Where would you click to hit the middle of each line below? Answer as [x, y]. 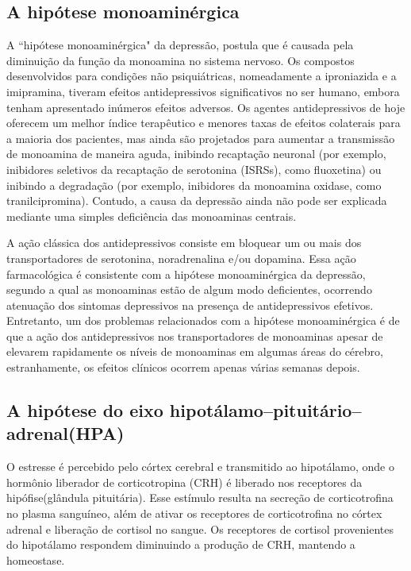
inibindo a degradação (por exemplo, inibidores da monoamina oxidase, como [194, 185]
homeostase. [36, 559]
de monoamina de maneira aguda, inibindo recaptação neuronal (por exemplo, [196, 154]
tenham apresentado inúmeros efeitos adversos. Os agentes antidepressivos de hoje [206, 107]
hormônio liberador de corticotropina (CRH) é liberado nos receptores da [184, 482]
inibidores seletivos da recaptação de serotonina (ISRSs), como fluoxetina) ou [194, 169]
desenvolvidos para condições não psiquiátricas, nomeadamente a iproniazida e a [202, 76]
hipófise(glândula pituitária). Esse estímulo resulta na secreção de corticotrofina [200, 498]
